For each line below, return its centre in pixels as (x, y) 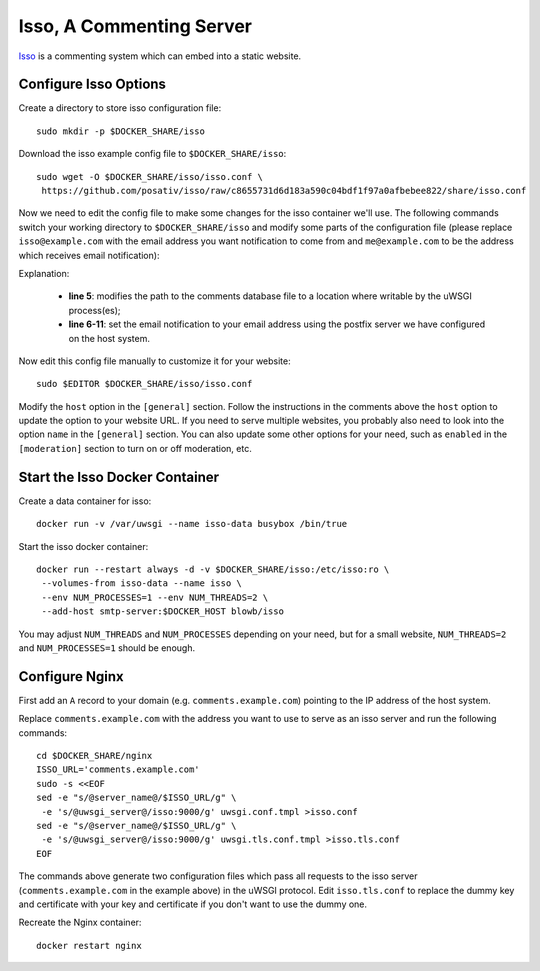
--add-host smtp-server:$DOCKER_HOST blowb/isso (163, 611)
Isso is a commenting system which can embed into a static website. (160, 56)
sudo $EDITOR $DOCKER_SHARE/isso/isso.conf (144, 384)
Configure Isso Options (92, 84)
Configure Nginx (71, 676)
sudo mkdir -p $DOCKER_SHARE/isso (120, 131)
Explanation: (44, 273)
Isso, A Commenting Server (135, 26)
